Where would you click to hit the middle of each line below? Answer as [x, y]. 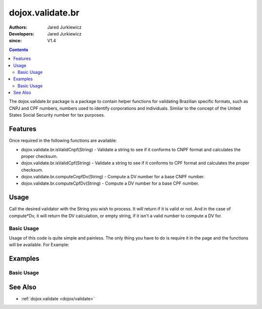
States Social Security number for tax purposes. [57, 115]
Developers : [22, 34]
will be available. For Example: [39, 245]
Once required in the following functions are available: [63, 140]
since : [15, 41]
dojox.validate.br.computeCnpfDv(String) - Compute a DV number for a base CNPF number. [113, 177]
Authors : [18, 27]
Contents [19, 50]
